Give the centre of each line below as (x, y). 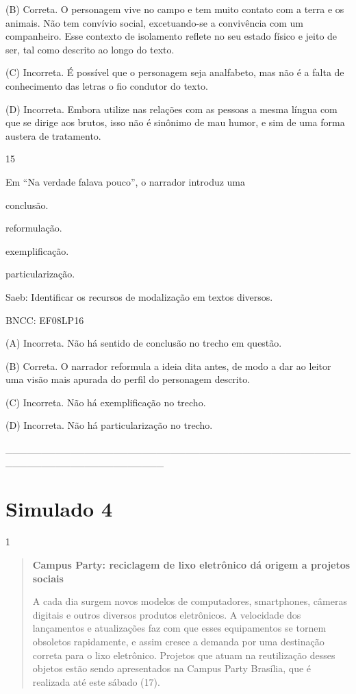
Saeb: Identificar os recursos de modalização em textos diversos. (139, 296)
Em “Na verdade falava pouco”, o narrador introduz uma (126, 181)
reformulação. (34, 228)
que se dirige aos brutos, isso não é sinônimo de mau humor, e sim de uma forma (175, 122)
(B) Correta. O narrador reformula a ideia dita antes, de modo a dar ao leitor (168, 365)
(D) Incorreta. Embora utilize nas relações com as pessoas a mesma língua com (171, 109)
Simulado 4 (59, 509)
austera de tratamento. (53, 135)
